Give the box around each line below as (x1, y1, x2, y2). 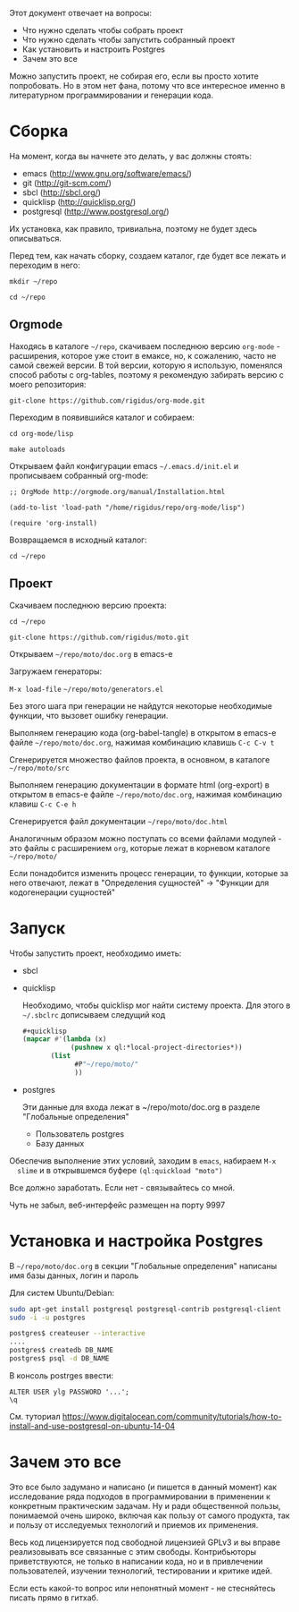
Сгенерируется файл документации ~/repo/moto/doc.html (9, 815, 228, 826)
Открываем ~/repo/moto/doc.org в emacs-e (9, 648, 173, 659)
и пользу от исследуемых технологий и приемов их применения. (9, 1519, 259, 1530)
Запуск (9, 917, 66, 938)
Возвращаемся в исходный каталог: (9, 534, 147, 545)
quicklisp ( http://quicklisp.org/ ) (21, 196, 137, 207)
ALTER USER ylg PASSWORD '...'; (9, 1387, 129, 1396)
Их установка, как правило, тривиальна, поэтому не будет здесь (9, 223, 257, 234)
